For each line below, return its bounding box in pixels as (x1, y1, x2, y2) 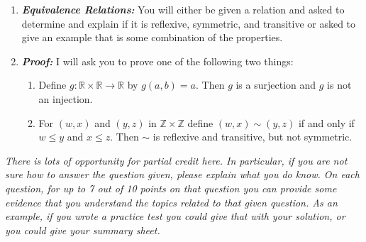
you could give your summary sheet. (5, 222, 160, 237)
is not (327, 77, 352, 92)
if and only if (298, 115, 355, 130)
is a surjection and (235, 77, 316, 92)
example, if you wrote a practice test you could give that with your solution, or (5, 209, 345, 224)
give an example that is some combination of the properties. (21, 30, 283, 45)
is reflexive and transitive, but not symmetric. (152, 129, 353, 144)
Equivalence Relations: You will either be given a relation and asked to (21, 2, 345, 16)
